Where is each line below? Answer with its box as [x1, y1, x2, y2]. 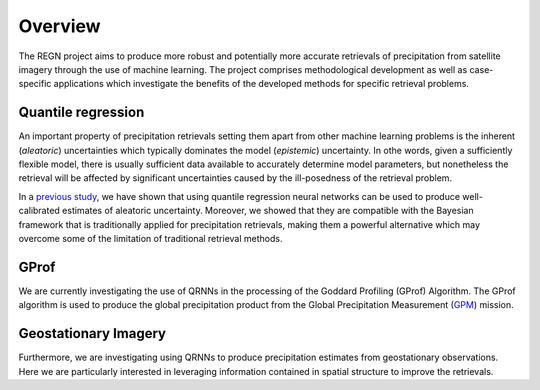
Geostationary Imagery [18, 325, 167, 342]
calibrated [18, 205, 60, 217]
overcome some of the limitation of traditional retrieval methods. [18, 232, 283, 244]
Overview [18, 15, 101, 37]
